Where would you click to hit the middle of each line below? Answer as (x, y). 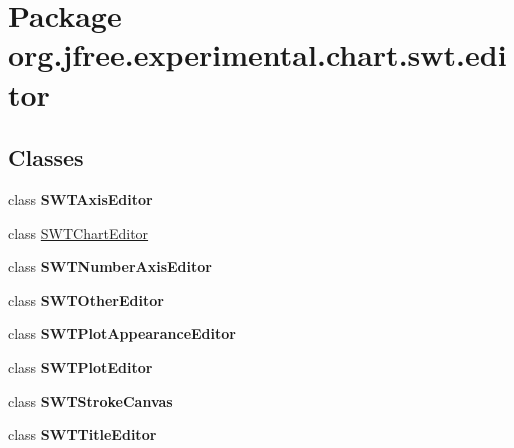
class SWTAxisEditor (80, 198)
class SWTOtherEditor (86, 299)
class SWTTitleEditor (82, 434)
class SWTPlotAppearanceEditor (122, 333)
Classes (46, 157)
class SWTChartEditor (78, 232)
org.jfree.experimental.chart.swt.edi (257, 54)
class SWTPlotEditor (80, 366)
